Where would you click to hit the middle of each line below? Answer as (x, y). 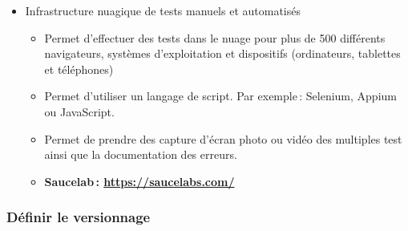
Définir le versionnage (79, 217)
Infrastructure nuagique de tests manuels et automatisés (163, 10)
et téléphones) (79, 69)
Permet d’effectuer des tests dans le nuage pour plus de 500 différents (215, 37)
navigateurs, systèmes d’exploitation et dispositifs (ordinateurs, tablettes (222, 53)
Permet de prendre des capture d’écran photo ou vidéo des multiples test (223, 138)
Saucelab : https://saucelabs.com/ (139, 181)
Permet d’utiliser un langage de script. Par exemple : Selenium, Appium (220, 96)
